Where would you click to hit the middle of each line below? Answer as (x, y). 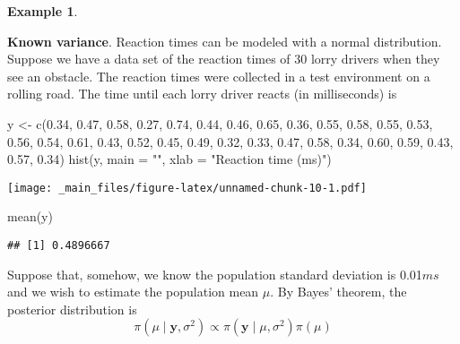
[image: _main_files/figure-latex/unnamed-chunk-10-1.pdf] (187, 188)
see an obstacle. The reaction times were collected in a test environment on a (219, 76)
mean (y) (30, 216)
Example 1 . (43, 11)
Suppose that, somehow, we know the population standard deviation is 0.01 (215, 274)
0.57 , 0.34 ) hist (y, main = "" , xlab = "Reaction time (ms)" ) (169, 159)
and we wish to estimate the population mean (133, 292)
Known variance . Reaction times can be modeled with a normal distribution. (225, 41)
